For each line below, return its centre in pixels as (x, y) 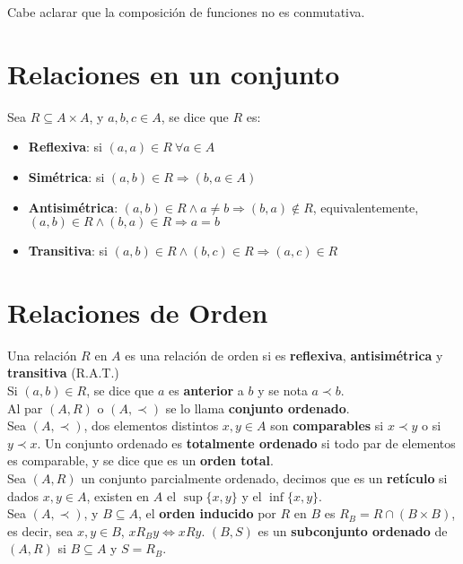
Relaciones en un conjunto (174, 73)
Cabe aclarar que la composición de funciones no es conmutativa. (186, 12)
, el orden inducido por (207, 513)
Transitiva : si (68, 251)
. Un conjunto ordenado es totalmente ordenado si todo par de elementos (246, 443)
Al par (25, 408)
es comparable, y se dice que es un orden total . (140, 460)
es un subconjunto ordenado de (353, 530)
